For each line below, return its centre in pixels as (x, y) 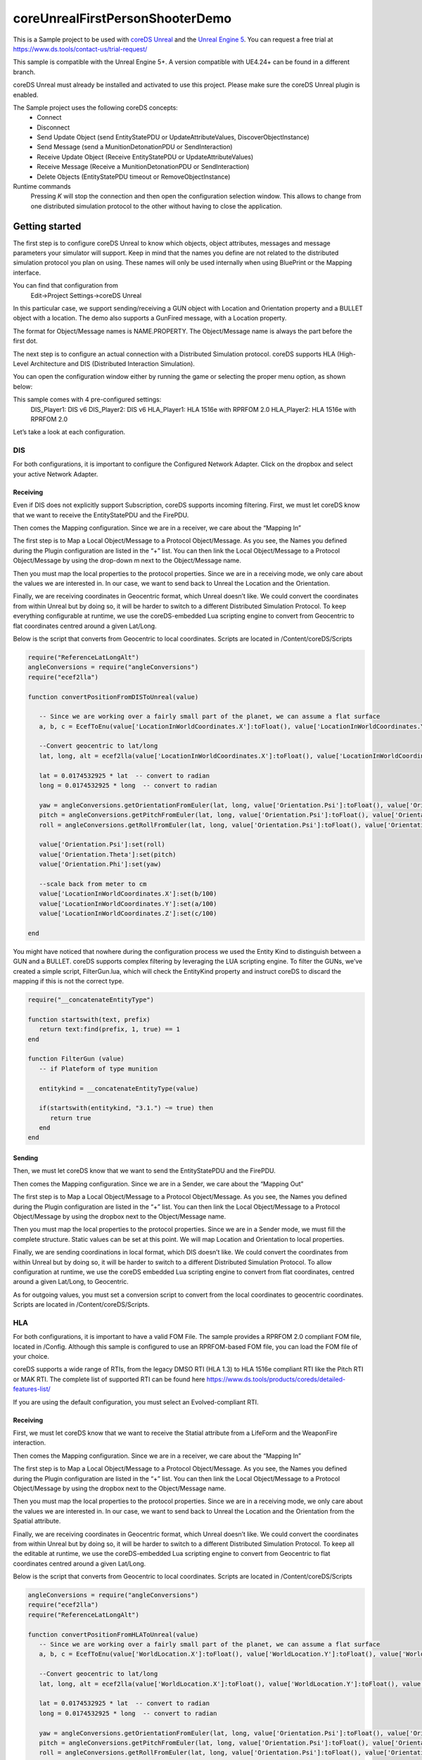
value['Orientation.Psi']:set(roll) (102, 844)
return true (71, 1118)
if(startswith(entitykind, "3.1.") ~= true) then (126, 1108)
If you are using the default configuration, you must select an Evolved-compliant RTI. (136, 1402)
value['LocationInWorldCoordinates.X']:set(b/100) (128, 894)
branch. (24, 72)
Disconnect (53, 127)
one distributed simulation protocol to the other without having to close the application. (156, 206)
